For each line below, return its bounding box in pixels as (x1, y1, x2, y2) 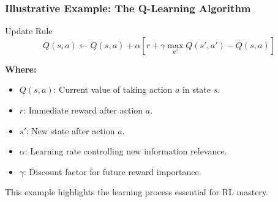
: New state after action (26, 124, 115, 137)
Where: (5, 62, 37, 75)
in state (182, 83, 211, 96)
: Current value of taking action (53, 83, 173, 96)
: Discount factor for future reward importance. (24, 165, 201, 178)
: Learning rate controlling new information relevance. (24, 145, 227, 157)
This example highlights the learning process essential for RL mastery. (5, 186, 269, 198)
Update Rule (5, 24, 53, 37)
